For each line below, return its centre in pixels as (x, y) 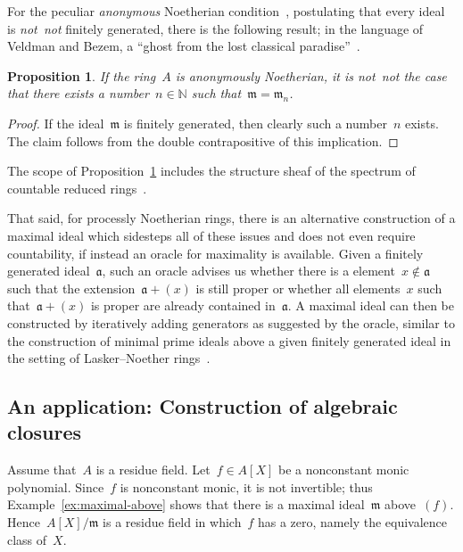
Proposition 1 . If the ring (82, 75)
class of (27, 539)
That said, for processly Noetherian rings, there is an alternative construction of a (231, 218)
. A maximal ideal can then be (371, 305)
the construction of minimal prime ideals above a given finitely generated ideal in (229, 340)
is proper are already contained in (183, 305)
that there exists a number (78, 93)
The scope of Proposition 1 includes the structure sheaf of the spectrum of (211, 171)
